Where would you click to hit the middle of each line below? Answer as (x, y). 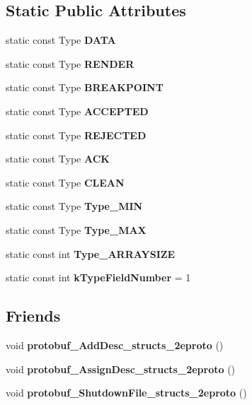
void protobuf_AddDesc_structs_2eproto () (115, 345)
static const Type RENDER (70, 63)
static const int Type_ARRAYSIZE (91, 253)
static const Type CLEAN (65, 182)
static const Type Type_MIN (74, 206)
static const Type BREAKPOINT (85, 87)
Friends (33, 316)
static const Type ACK (58, 159)
